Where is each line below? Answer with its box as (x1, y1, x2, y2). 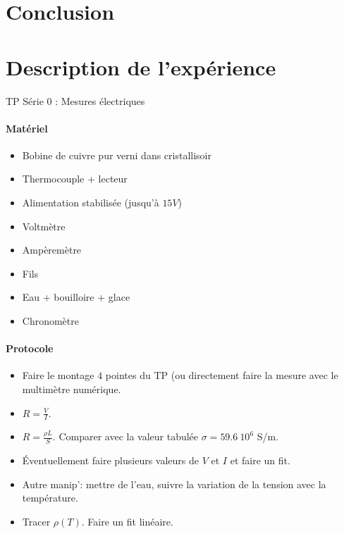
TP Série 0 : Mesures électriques (6, 93, 145, 108)
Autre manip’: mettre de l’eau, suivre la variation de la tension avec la (22, 476, 326, 491)
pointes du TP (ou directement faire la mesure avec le (105, 368, 338, 383)
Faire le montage (22, 368, 94, 383)
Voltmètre (22, 218, 66, 233)
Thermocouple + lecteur (22, 171, 128, 186)
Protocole (6, 341, 54, 356)
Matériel (6, 120, 48, 135)
